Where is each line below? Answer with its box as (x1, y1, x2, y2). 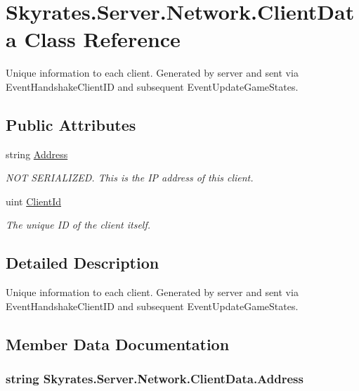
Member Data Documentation (6, 333, 230, 354)
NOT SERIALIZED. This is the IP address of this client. (6, 170, 254, 185)
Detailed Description (6, 252, 159, 274)
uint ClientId (6, 193, 61, 208)
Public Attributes (6, 113, 136, 135)
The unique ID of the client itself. (6, 217, 151, 232)
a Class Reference (6, 25, 181, 53)
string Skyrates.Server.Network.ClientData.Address (6, 370, 303, 387)
